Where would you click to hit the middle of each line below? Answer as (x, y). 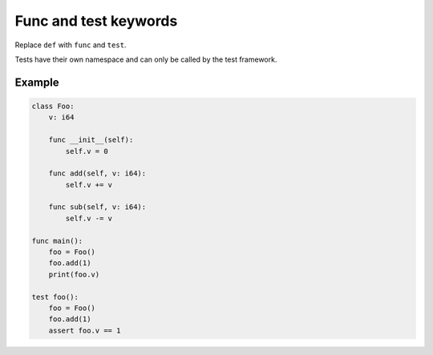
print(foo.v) (74, 274)
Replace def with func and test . (71, 45)
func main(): (57, 241)
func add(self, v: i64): (97, 173)
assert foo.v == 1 (85, 330)
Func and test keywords (96, 21)
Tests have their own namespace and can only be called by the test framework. (146, 59)
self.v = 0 (87, 151)
